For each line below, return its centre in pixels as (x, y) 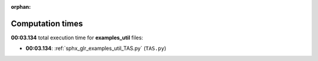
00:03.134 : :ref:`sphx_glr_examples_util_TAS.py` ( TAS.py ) (96, 48)
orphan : (21, 7)
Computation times (47, 23)
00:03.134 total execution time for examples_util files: (77, 38)
